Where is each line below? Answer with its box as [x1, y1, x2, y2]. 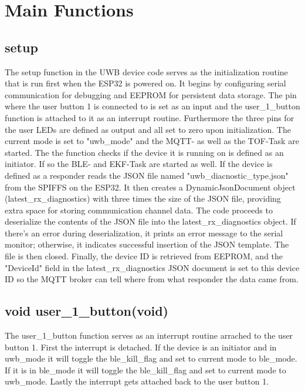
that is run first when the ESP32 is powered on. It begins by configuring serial [5, 77, 286, 89]
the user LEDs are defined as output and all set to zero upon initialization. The [5, 123, 291, 135]
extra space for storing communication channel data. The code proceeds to [5, 203, 273, 216]
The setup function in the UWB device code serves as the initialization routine [5, 65, 288, 78]
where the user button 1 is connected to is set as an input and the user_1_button [5, 100, 300, 112]
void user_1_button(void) [5, 302, 169, 320]
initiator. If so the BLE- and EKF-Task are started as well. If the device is [5, 158, 273, 170]
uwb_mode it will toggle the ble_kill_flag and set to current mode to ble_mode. [5, 352, 297, 365]
